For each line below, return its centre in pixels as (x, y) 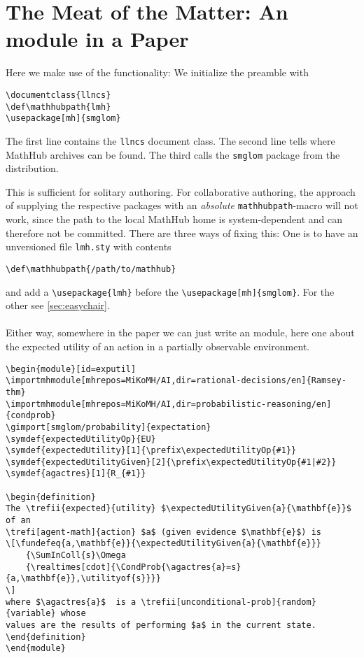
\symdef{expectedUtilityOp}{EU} (81, 439)
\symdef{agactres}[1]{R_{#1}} (76, 474)
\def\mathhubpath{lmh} (58, 107)
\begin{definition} (51, 497)
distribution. (32, 168)
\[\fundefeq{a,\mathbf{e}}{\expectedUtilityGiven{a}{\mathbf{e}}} (164, 544)
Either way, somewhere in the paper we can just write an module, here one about (180, 332)
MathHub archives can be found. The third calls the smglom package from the (173, 154)
